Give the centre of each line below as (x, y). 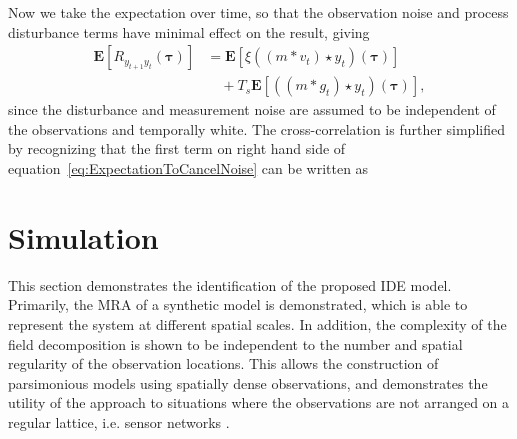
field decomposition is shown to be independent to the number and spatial (235, 343)
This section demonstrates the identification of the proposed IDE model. (230, 284)
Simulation (83, 236)
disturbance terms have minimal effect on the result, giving (189, 31)
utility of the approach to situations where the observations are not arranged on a (259, 402)
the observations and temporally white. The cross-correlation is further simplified (256, 128)
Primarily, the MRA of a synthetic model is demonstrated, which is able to (238, 304)
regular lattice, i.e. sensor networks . (119, 421)
